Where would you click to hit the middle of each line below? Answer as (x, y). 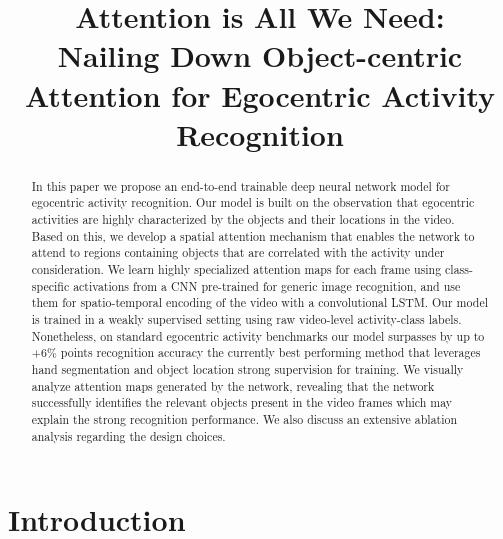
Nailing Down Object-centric (260, 55)
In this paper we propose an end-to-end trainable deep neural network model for (240, 185)
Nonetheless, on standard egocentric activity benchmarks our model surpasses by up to (258, 335)
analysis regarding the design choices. (128, 435)
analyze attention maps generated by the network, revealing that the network (233, 385)
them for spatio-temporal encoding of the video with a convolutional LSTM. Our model (259, 302)
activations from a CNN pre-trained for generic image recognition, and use (267, 285)
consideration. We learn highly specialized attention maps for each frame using (236, 269)
